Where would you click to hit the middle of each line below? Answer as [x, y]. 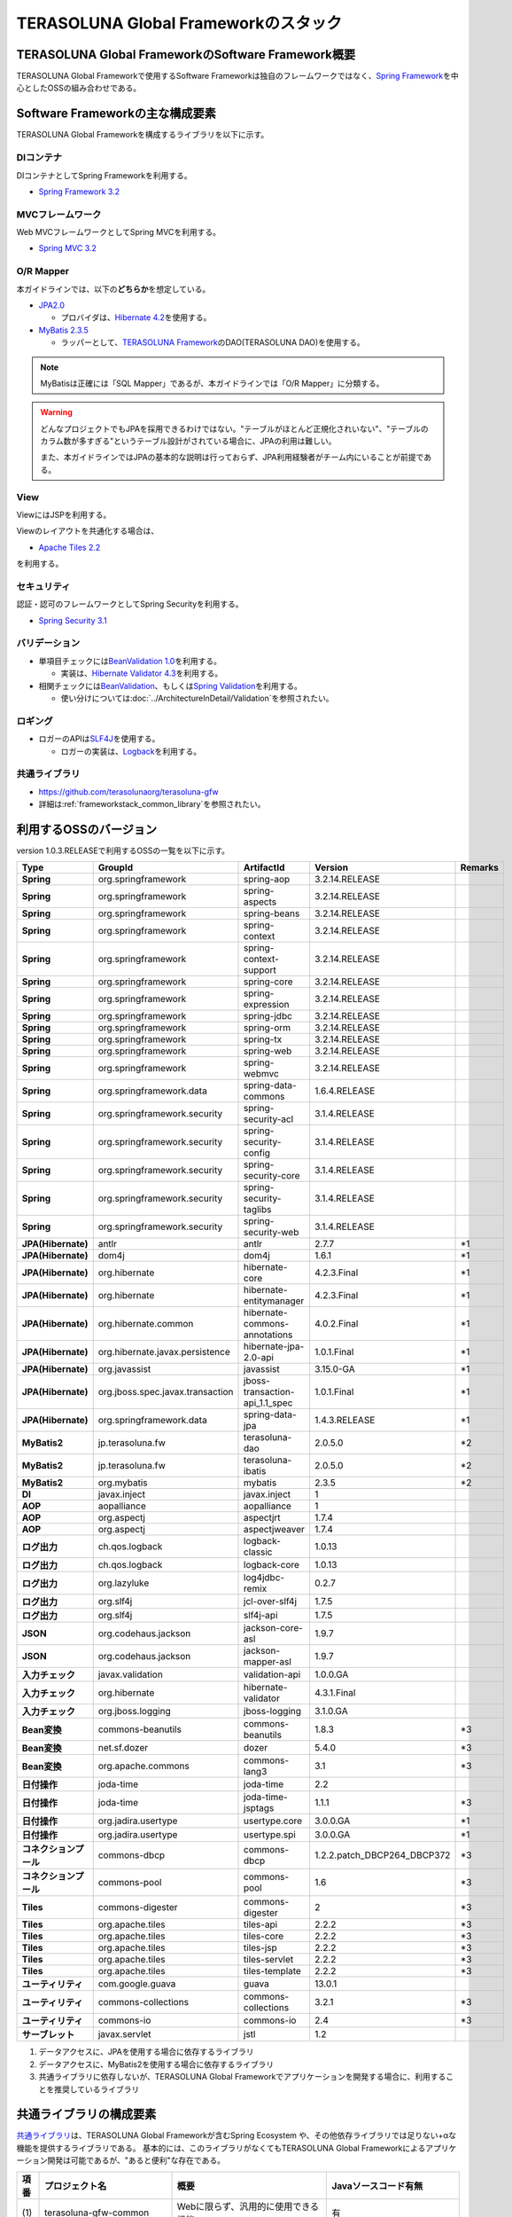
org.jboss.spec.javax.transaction [166, 1392]
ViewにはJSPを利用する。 [64, 515]
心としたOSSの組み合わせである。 [79, 88]
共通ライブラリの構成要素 [86, 2115]
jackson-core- [273, 1628]
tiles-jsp [261, 1948]
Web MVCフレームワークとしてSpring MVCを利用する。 [119, 232]
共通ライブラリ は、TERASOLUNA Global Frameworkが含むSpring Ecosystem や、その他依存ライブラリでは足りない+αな [236, 2135]
